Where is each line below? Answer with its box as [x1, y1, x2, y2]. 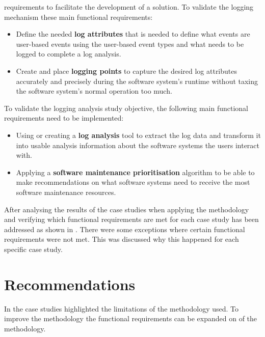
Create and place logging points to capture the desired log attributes [16, 65, 237, 76]
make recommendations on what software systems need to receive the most [16, 177, 250, 187]
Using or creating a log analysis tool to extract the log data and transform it [16, 129, 261, 140]
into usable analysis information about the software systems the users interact [16, 139, 260, 150]
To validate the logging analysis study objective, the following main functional [4, 102, 248, 113]
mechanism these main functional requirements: [4, 11, 153, 22]
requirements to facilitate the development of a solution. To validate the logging [4, 2, 254, 12]
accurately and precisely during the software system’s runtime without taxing [16, 75, 258, 86]
